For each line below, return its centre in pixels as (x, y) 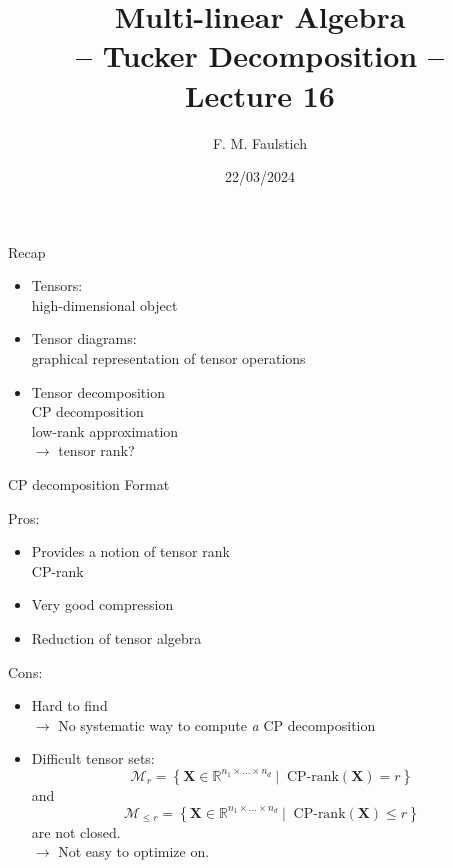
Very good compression (102, 604)
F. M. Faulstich (260, 142)
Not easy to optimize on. (134, 851)
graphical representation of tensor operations (168, 358)
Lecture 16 (260, 94)
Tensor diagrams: (84, 338)
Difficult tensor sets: (93, 758)
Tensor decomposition (98, 391)
